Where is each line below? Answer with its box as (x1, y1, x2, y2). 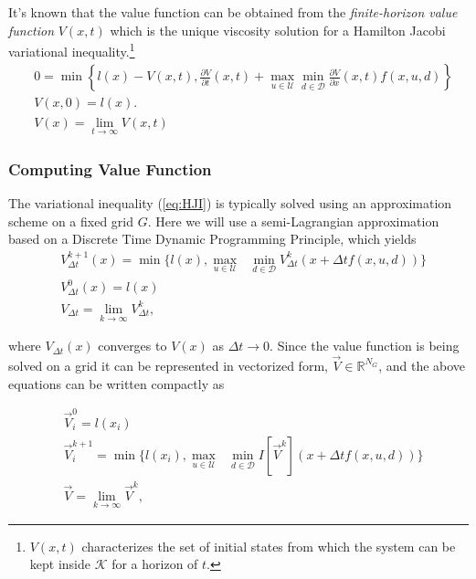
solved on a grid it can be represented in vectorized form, (8, 355, 328, 374)
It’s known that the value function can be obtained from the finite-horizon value (8, 3, 458, 21)
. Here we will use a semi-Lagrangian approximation (147, 211, 439, 230)
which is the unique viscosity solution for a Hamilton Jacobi (110, 20, 446, 39)
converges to (98, 336, 167, 355)
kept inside (29, 554, 90, 574)
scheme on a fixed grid (8, 211, 133, 230)
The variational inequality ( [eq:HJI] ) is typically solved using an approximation (8, 193, 452, 212)
